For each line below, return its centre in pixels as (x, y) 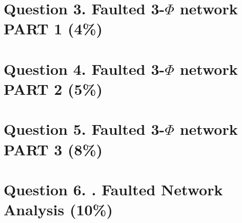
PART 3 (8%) (53, 149)
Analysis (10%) (58, 209)
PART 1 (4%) (53, 28)
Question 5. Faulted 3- (84, 129)
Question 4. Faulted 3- (84, 68)
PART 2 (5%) (53, 88)
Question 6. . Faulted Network (113, 189)
